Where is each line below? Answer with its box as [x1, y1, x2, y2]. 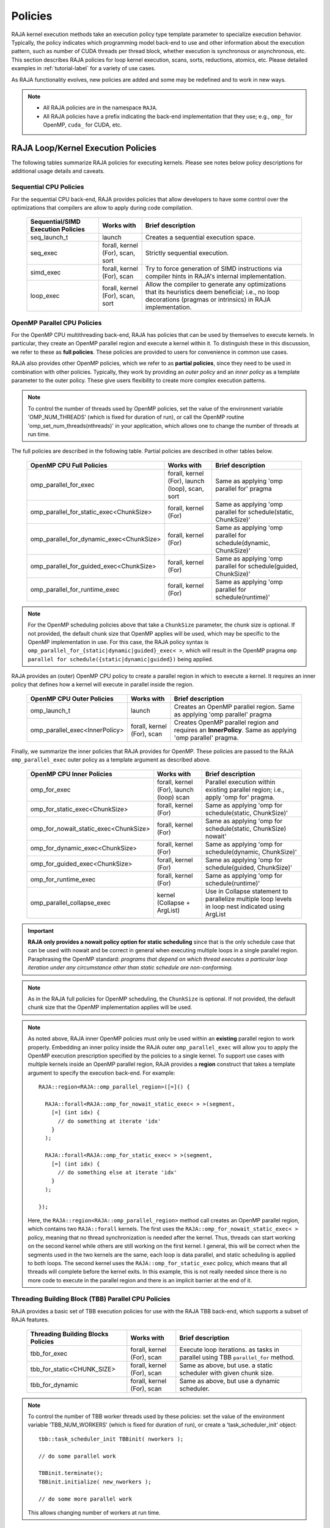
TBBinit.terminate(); [38, 1470, 103, 1477]
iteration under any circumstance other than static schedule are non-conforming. [28, 964, 233, 971]
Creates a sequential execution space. [145, 233, 256, 241]
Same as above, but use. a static [179, 1361, 273, 1369]
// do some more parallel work [38, 1495, 133, 1502]
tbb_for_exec [30, 1349, 68, 1357]
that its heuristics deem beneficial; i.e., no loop [145, 288, 280, 296]
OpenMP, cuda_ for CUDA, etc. [43, 121, 122, 128]
